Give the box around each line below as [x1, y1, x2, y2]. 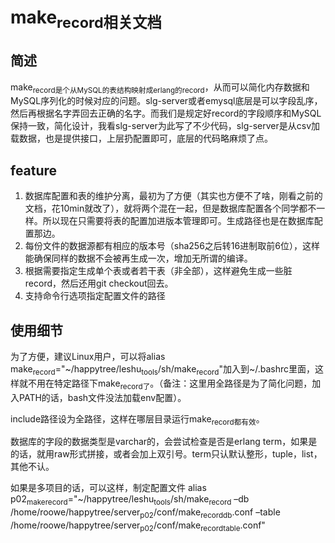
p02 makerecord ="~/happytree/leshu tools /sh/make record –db [10, 493, 250, 508]
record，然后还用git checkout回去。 [24, 277, 174, 290]
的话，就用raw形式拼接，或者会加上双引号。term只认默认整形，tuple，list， [10, 448, 323, 460]
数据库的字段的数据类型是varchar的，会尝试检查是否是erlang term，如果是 [10, 436, 318, 448]
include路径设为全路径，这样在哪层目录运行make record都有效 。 [10, 412, 265, 427]
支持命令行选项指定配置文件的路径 [24, 290, 166, 302]
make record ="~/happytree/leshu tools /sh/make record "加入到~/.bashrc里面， [10, 363, 315, 377]
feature [10, 162, 58, 179]
